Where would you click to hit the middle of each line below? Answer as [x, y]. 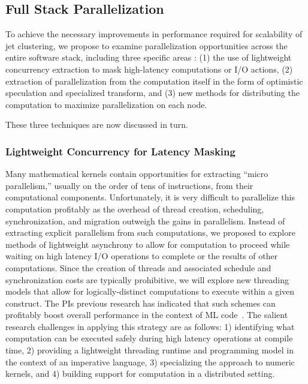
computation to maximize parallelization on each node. [106, 104]
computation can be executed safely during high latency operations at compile [149, 338]
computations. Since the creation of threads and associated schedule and [138, 267]
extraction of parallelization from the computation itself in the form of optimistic [154, 81]
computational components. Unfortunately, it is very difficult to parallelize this [150, 197]
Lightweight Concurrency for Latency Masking [120, 151]
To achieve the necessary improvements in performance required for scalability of [154, 34]
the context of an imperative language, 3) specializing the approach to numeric [150, 361]
